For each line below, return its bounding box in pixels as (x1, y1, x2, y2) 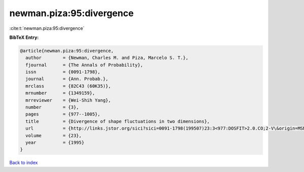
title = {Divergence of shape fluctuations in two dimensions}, (25, 119, 210, 124)
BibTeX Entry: (9, 34, 39, 40)
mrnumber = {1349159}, (25, 90, 95, 96)
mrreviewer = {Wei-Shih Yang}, (25, 97, 111, 103)
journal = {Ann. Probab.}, (25, 76, 108, 82)
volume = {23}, (25, 133, 82, 138)
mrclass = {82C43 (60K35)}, (25, 83, 111, 89)
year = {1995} (25, 140, 85, 145)
